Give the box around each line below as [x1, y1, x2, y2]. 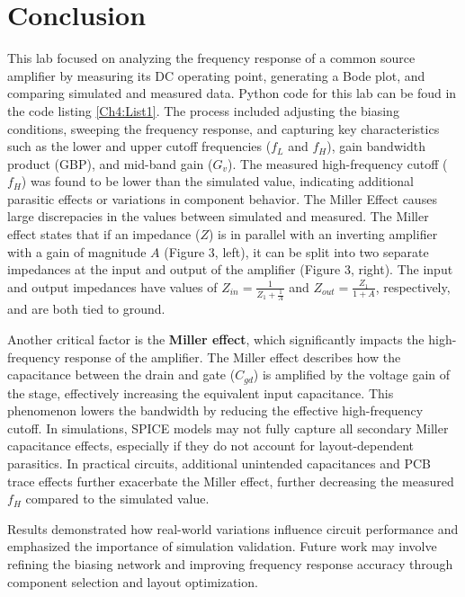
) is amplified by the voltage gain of [253, 365, 451, 384]
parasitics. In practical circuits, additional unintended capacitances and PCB [7, 454, 432, 472]
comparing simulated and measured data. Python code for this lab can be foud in [7, 84, 457, 102]
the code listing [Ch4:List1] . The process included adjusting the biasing [7, 101, 399, 120]
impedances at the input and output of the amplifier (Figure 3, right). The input [7, 260, 453, 279]
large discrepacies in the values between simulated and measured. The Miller [7, 207, 429, 226]
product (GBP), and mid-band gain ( [7, 154, 213, 173]
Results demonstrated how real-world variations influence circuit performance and [7, 519, 459, 538]
